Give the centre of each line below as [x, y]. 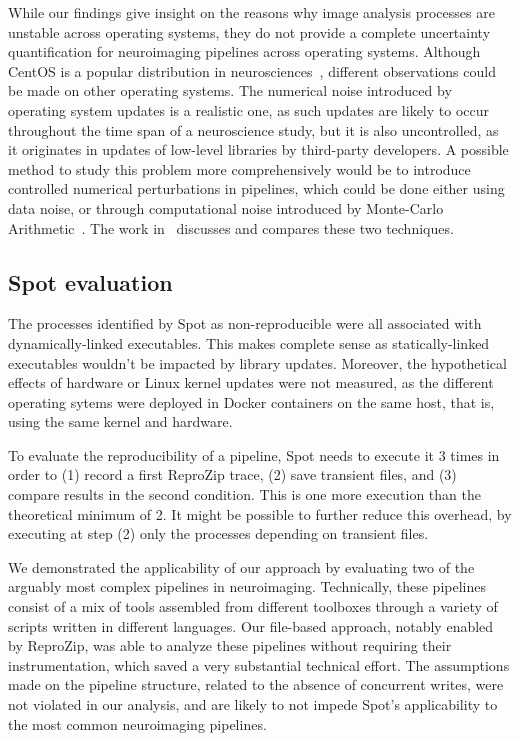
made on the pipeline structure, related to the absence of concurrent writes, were [256, 684]
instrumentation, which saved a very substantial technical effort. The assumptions [259, 664]
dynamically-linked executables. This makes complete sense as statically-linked [249, 342]
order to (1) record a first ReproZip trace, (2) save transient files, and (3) [232, 474]
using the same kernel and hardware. [120, 421]
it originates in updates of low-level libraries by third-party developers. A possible [258, 149]
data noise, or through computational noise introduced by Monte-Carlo [226, 207]
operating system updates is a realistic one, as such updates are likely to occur [249, 109]
